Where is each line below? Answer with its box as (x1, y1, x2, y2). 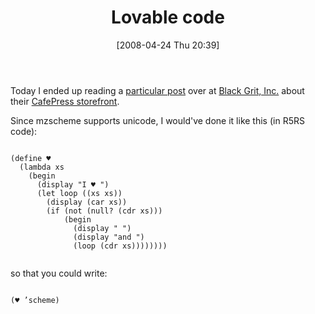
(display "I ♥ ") (36, 179, 110, 190)
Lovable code (111, 6, 225, 29)
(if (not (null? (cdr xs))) (46, 206, 163, 216)
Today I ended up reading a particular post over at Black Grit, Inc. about (10, 84, 305, 96)
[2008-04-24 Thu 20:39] (116, 39, 220, 51)
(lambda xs (19, 162, 65, 172)
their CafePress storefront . (10, 95, 120, 107)
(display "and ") (73, 232, 145, 242)
